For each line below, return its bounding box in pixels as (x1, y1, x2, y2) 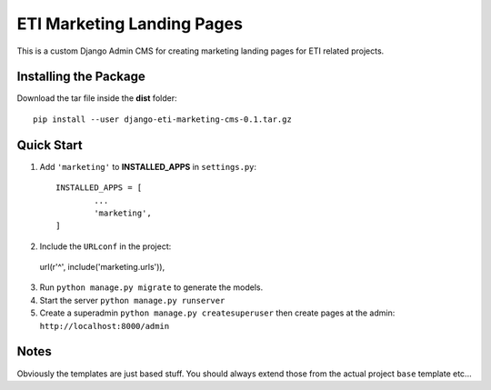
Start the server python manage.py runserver (39, 295, 225, 305)
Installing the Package (16, 69, 145, 85)
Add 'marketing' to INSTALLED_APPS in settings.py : (39, 161, 257, 172)
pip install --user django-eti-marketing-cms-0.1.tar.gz (33, 114, 293, 125)
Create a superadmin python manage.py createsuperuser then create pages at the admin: (39, 307, 396, 318)
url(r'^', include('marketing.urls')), (39, 262, 165, 273)
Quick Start (16, 137, 83, 153)
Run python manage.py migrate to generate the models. (39, 282, 264, 293)
